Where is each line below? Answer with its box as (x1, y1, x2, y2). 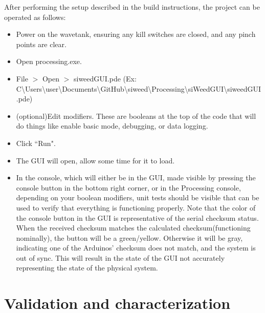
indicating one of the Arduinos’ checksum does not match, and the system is (16, 242, 256, 253)
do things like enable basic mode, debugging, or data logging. (16, 120, 208, 131)
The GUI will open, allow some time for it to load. (16, 155, 175, 165)
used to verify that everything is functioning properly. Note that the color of (16, 202, 256, 213)
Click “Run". (16, 137, 56, 148)
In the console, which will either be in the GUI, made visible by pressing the (16, 172, 256, 183)
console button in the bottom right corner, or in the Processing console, (16, 182, 241, 193)
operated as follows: (4, 11, 66, 22)
